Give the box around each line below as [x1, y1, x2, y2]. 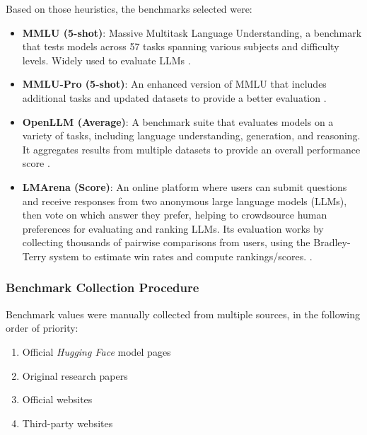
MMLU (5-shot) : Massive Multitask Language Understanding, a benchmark [22, 25, 362, 40]
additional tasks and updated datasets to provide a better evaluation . [22, 90, 327, 105]
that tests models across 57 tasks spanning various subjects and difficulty [22, 39, 339, 54]
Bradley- [313, 235, 351, 250]
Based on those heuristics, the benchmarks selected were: [6, 1, 252, 16]
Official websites [22, 392, 93, 407]
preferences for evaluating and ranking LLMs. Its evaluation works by [22, 221, 324, 236]
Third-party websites [22, 415, 113, 430]
